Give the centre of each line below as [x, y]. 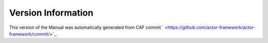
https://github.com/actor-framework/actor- [211, 27]
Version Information [51, 13]
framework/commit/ [30, 34]
